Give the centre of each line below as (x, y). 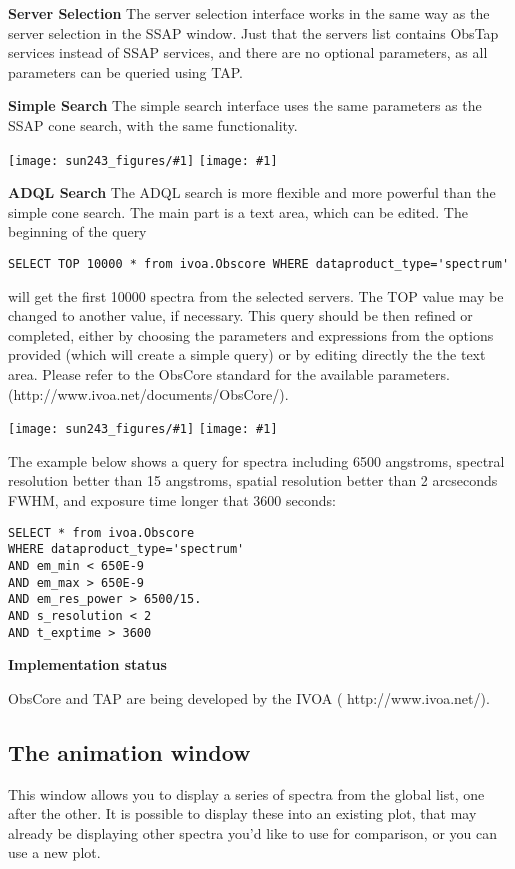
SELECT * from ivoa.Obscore (101, 532)
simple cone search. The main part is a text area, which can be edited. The (238, 211)
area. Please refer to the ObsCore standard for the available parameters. (229, 374)
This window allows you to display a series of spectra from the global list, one (246, 793)
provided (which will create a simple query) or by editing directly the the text (247, 354)
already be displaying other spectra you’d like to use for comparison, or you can (253, 832)
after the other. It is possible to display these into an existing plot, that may (242, 813)
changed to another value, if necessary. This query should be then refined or (240, 315)
